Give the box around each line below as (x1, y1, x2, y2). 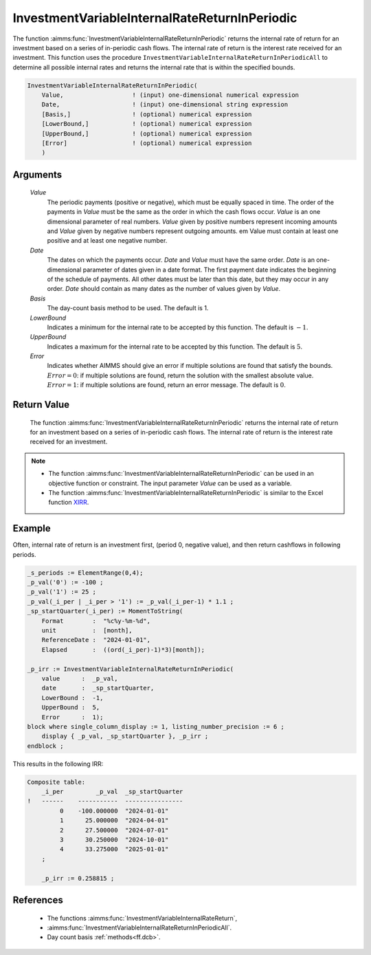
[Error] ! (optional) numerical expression (41, 140, 252, 147)
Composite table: (27, 778, 86, 786)
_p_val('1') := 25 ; (27, 588, 96, 596)
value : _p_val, (41, 674, 118, 682)
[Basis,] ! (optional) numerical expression (41, 110, 252, 118)
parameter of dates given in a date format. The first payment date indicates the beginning (82, 265, 337, 274)
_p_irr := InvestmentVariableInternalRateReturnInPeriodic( (27, 665, 234, 673)
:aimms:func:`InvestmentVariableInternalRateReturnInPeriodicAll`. (47, 923, 232, 932)
